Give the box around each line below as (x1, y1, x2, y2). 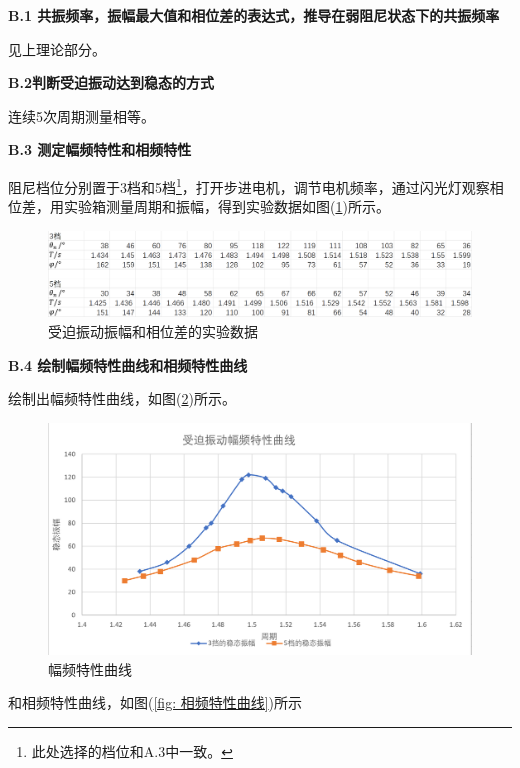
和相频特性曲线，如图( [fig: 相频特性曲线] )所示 (8, 692, 303, 713)
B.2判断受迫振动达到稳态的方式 (8, 72, 214, 93)
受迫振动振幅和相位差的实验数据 (48, 320, 258, 341)
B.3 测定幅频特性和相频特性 (8, 139, 192, 160)
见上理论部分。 (8, 38, 106, 59)
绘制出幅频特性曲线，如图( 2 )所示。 (8, 388, 236, 409)
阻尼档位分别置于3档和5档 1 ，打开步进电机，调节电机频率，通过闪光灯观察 (8, 173, 490, 197)
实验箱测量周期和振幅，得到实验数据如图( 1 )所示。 (63, 196, 390, 217)
